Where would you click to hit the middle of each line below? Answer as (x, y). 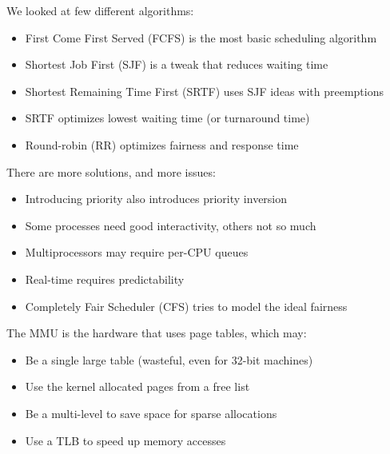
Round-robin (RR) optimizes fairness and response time (162, 144)
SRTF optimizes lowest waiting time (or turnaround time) (167, 118)
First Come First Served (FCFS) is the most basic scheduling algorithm (201, 37)
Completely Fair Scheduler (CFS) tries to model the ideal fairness (186, 306)
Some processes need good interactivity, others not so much (171, 225)
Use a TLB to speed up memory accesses (125, 440)
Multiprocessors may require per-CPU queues (137, 252)
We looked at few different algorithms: (100, 10)
